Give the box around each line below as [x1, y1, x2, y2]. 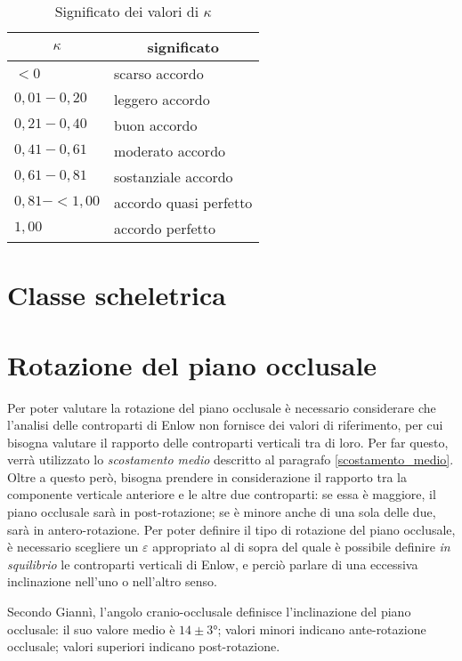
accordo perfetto [114, 218, 215, 238]
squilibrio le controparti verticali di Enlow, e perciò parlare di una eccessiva [7, 554, 418, 573]
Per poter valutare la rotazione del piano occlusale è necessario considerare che [7, 398, 436, 416]
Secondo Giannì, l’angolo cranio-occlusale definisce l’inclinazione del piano [7, 602, 411, 621]
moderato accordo [114, 141, 226, 161]
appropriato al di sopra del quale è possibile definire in [152, 537, 450, 556]
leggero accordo [114, 89, 210, 109]
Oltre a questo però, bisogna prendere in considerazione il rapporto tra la [7, 467, 407, 486]
